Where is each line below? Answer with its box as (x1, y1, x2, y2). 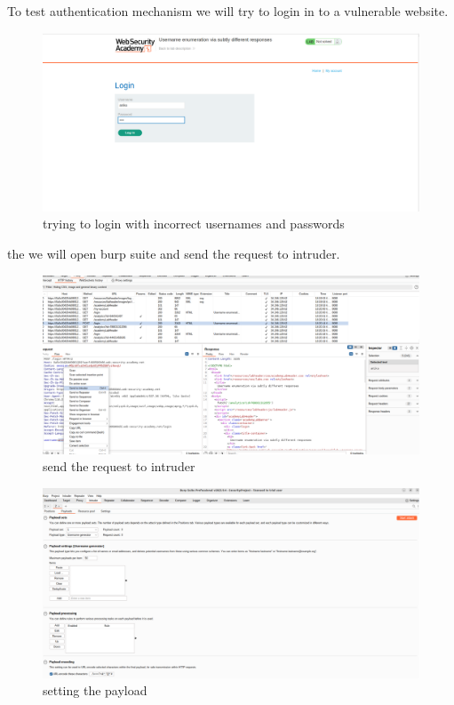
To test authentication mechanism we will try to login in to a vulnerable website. (7, 2, 449, 20)
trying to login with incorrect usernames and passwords (43, 214, 345, 233)
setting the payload (43, 681, 147, 700)
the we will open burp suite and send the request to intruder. (7, 244, 340, 263)
